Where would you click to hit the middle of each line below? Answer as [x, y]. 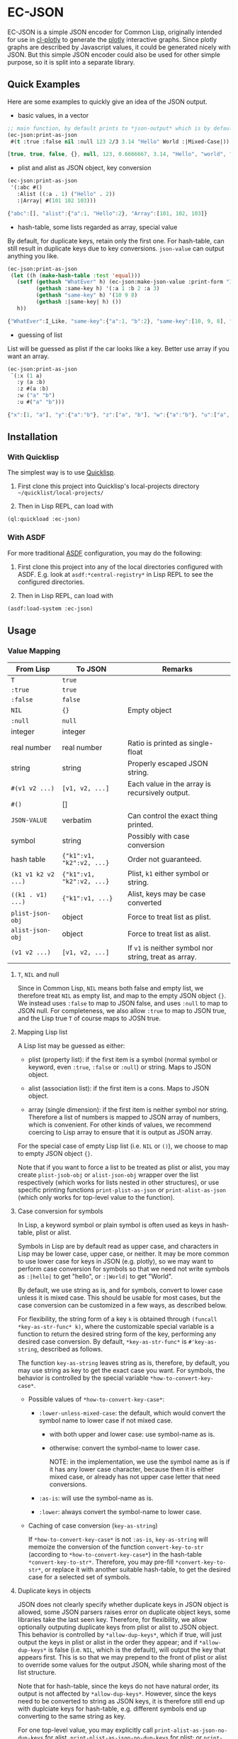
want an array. [28, 356]
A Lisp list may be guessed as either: [71, 1046]
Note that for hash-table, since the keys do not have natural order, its [118, 1686]
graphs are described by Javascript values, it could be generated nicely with [119, 47]
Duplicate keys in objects [54, 1591]
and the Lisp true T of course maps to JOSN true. [89, 1018]
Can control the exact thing [172, 816]
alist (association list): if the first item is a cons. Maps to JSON [119, 1088]
